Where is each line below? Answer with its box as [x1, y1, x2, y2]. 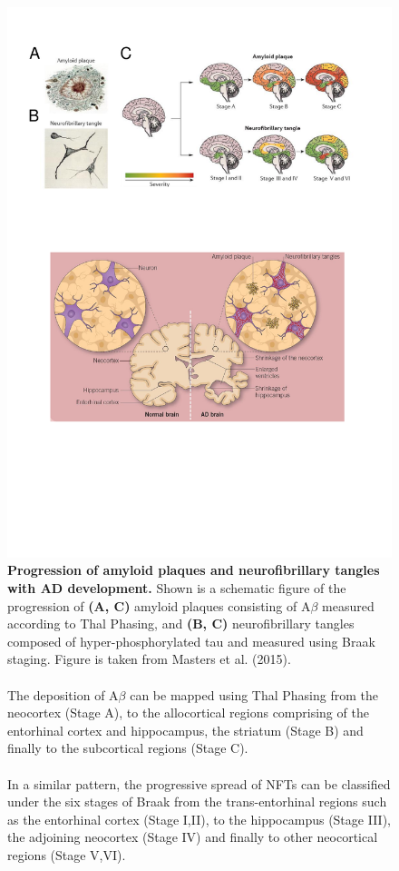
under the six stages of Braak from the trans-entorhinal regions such [7, 792, 387, 811]
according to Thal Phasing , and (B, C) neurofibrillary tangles [7, 614, 355, 633]
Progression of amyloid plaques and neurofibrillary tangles [7, 560, 380, 579]
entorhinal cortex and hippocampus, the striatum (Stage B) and [7, 720, 364, 739]
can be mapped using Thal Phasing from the [130, 685, 378, 704]
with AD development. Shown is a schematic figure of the [7, 578, 346, 597]
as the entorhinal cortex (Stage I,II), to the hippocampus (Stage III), [7, 809, 391, 828]
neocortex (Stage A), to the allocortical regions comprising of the [7, 703, 369, 722]
